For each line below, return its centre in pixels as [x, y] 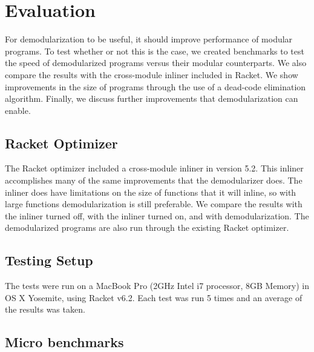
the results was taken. [45, 309]
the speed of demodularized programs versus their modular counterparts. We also [156, 63]
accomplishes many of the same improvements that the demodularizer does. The [154, 180]
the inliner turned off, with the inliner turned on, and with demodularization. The [157, 215]
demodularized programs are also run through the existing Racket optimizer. [147, 227]
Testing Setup [49, 260]
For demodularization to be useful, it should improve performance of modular [149, 39]
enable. [18, 110]
